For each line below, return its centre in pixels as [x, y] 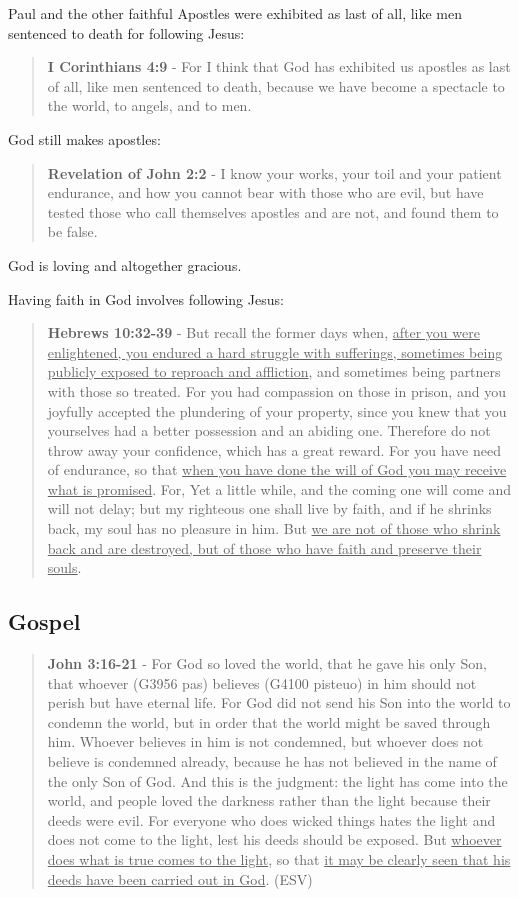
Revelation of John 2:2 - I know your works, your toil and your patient [274, 172]
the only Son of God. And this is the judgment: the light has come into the [277, 780]
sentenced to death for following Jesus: [126, 32]
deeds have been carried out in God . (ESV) [180, 878]
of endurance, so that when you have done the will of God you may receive [277, 469]
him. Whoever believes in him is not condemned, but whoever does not [265, 741]
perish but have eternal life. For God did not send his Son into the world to [279, 702]
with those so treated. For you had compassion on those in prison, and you [276, 390]
